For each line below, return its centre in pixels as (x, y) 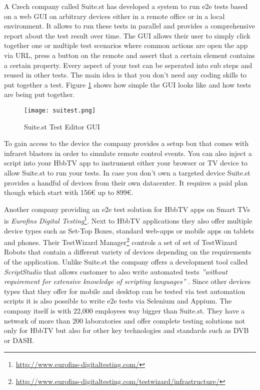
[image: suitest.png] (60, 110)
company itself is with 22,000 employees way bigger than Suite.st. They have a (124, 310)
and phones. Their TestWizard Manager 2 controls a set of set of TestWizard (121, 241)
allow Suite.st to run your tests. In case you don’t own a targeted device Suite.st (127, 172)
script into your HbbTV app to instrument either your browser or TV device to (126, 163)
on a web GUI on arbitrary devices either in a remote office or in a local (114, 16)
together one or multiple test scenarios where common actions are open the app (126, 45)
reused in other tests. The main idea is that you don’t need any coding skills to (125, 75)
